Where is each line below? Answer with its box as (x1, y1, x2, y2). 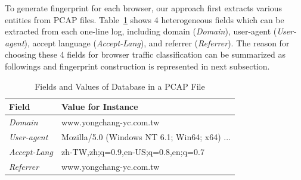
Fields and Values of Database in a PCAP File (35, 80, 205, 92)
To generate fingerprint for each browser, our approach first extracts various (5, 2, 283, 14)
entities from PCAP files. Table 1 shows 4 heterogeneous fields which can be (5, 13, 284, 26)
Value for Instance (61, 100, 138, 113)
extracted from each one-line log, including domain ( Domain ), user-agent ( (5, 25, 277, 37)
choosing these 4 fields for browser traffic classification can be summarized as (5, 48, 286, 61)
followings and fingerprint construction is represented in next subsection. (5, 59, 270, 72)
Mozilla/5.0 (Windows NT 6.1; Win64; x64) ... (61, 130, 231, 143)
